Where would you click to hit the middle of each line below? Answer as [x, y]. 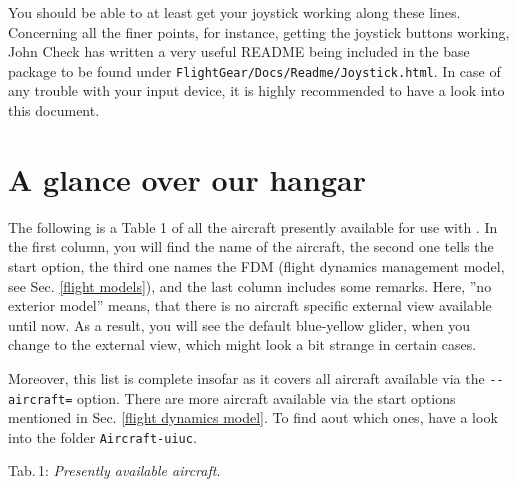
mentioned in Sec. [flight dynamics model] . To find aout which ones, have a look [253, 417]
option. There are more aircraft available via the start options [266, 397]
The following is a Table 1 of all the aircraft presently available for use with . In [253, 226]
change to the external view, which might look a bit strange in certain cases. [242, 344]
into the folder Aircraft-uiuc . [102, 436]
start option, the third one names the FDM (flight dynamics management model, [256, 265]
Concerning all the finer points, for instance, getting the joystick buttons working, [259, 31]
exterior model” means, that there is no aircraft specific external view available [250, 305]
